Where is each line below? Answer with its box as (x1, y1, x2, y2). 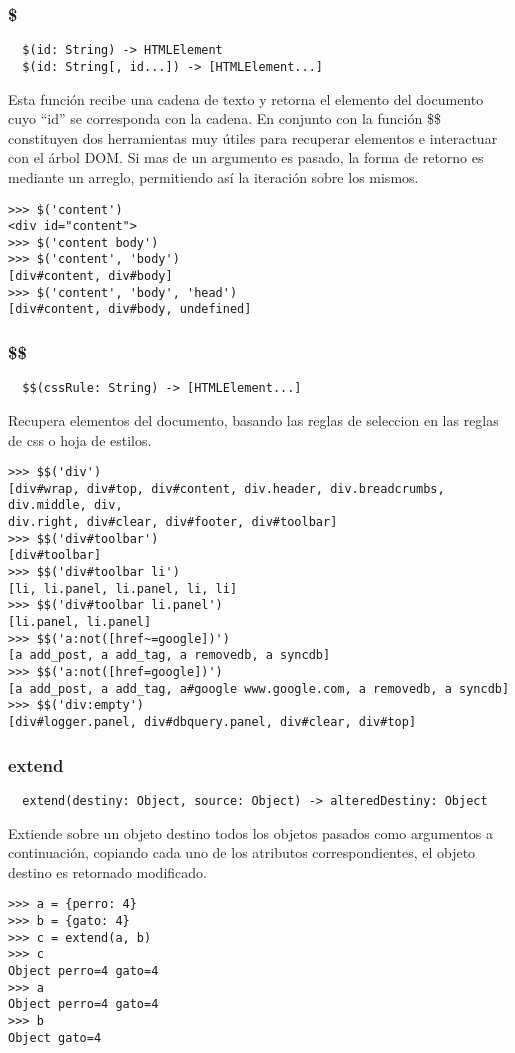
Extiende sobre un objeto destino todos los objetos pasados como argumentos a (8, 822, 494, 843)
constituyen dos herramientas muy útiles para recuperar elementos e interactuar (8, 127, 498, 148)
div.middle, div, (8, 498, 123, 513)
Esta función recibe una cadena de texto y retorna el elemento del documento (8, 88, 484, 109)
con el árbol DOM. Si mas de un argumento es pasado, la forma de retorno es (8, 147, 484, 168)
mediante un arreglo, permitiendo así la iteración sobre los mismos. (8, 166, 419, 187)
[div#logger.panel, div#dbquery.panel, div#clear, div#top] (8, 715, 417, 729)
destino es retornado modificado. (8, 861, 207, 882)
